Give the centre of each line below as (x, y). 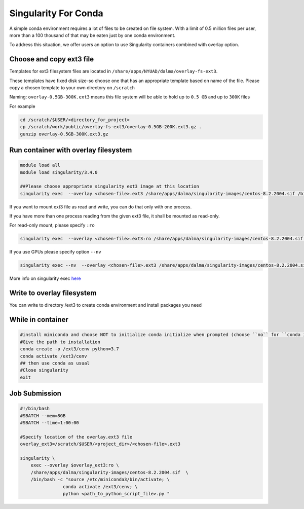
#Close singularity (44, 370)
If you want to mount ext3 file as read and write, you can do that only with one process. (101, 207)
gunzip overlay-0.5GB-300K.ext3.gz (64, 134)
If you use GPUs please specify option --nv (55, 252)
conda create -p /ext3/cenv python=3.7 (69, 349)
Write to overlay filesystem (53, 293)
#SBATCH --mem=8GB (43, 415)
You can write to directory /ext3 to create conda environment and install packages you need (106, 305)
